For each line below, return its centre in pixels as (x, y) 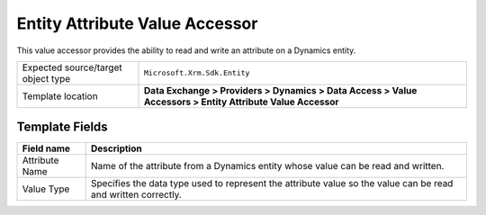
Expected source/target (72, 67)
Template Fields (62, 127)
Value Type (46, 189)
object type (46, 78)
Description (117, 148)
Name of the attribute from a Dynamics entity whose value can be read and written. (267, 166)
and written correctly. (136, 195)
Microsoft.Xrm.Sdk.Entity (197, 73)
